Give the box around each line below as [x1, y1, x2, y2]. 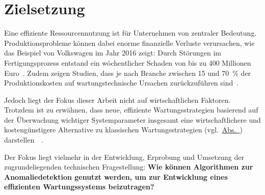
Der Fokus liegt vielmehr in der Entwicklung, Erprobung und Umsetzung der [4, 151, 245, 162]
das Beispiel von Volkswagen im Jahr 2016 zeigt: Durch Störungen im [4, 47, 221, 58]
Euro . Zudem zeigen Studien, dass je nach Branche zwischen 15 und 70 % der [4, 67, 251, 78]
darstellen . [4, 134, 44, 145]
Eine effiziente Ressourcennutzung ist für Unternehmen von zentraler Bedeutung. [4, 27, 257, 38]
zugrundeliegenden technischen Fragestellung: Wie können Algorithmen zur [4, 161, 253, 172]
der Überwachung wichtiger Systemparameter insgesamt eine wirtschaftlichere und [4, 114, 261, 125]
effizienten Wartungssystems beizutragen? [4, 181, 154, 192]
